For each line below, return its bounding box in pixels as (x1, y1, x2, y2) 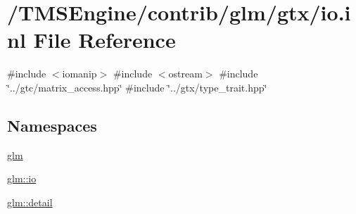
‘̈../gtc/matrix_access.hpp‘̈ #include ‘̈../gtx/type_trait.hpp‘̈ (7, 80, 267, 94)
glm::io (7, 171, 37, 186)
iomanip (62, 66, 97, 81)
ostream (168, 66, 203, 81)
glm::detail (7, 194, 53, 209)
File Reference (33, 25, 176, 54)
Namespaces (7, 114, 97, 136)
